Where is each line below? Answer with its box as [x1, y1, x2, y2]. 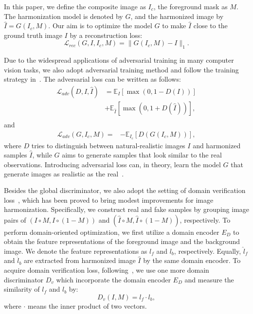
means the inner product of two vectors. [28, 300, 147, 311]
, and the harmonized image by [130, 11, 224, 21]
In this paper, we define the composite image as [4, 1, 146, 11]
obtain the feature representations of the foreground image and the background [4, 236, 240, 246]
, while [32, 150, 52, 160]
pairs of [4, 214, 26, 225]
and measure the [184, 274, 234, 284]
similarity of [4, 284, 40, 294]
